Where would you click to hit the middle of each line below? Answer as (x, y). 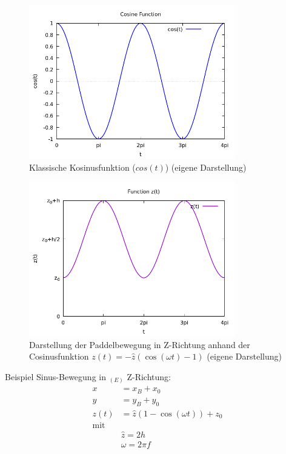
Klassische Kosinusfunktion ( (82, 167)
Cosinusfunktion (59, 356)
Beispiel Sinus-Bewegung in (55, 376)
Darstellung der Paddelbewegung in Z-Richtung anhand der (140, 344)
